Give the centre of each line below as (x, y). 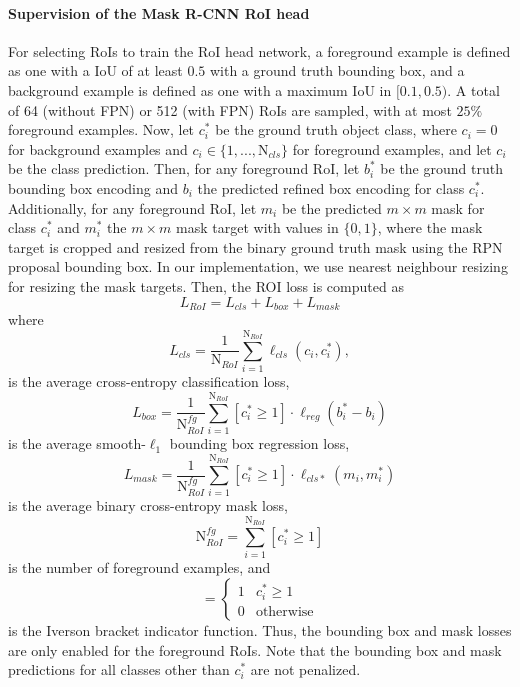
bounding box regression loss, (259, 443)
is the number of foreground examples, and (139, 567)
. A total (473, 89)
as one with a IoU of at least (95, 70)
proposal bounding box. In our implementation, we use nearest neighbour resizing (258, 266)
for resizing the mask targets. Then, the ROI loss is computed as (206, 285)
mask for (458, 207)
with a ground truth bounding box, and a (337, 70)
